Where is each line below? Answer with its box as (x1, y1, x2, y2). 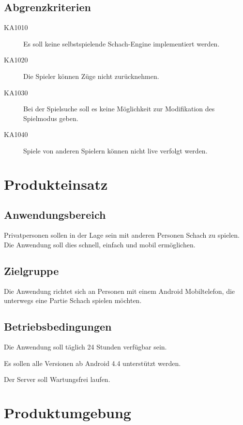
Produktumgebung (4, 402, 131, 422)
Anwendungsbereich (4, 207, 106, 222)
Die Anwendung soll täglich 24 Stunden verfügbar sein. (4, 341, 167, 351)
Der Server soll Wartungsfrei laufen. (4, 374, 110, 384)
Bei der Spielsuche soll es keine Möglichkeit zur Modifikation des (23, 104, 215, 114)
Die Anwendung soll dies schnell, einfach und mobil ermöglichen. (4, 239, 196, 249)
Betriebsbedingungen (4, 319, 112, 334)
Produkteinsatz (4, 174, 108, 194)
